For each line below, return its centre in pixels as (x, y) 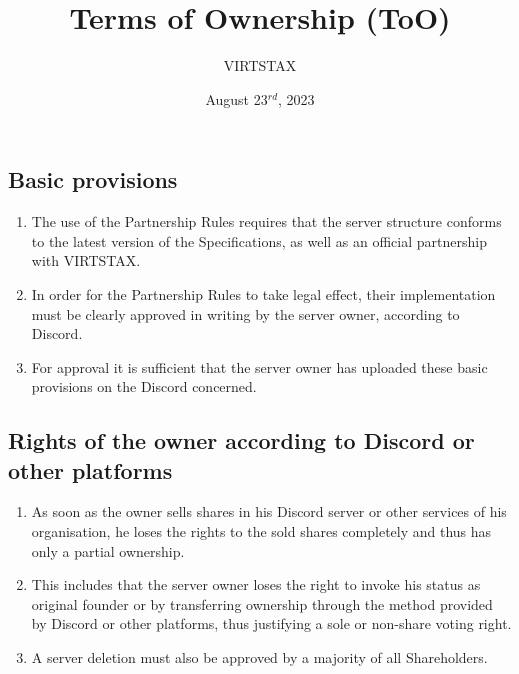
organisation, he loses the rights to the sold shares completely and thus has (261, 531)
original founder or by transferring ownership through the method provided (262, 603)
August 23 (236, 98)
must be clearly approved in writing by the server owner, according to (245, 313)
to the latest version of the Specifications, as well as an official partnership (259, 240)
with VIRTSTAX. (86, 260)
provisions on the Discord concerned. (144, 386)
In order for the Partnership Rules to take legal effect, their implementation (263, 293)
